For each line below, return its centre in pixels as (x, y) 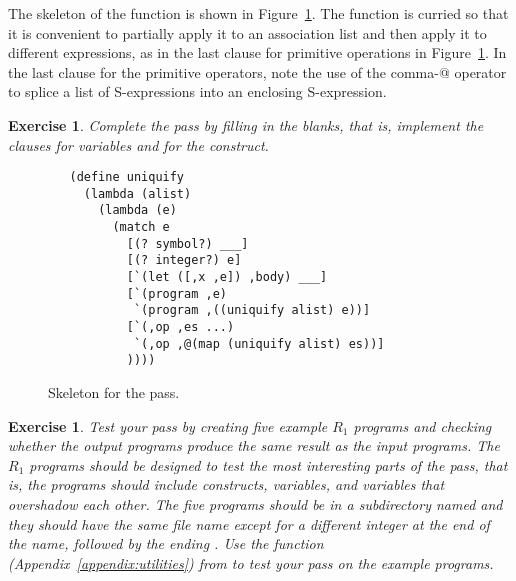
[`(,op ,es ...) (180, 327)
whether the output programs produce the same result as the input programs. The (254, 445)
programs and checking (422, 425)
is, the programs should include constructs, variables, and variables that (226, 484)
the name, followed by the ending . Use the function (166, 543)
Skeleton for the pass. (114, 392)
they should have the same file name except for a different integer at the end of (249, 523)
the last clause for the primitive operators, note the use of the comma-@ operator (257, 71)
